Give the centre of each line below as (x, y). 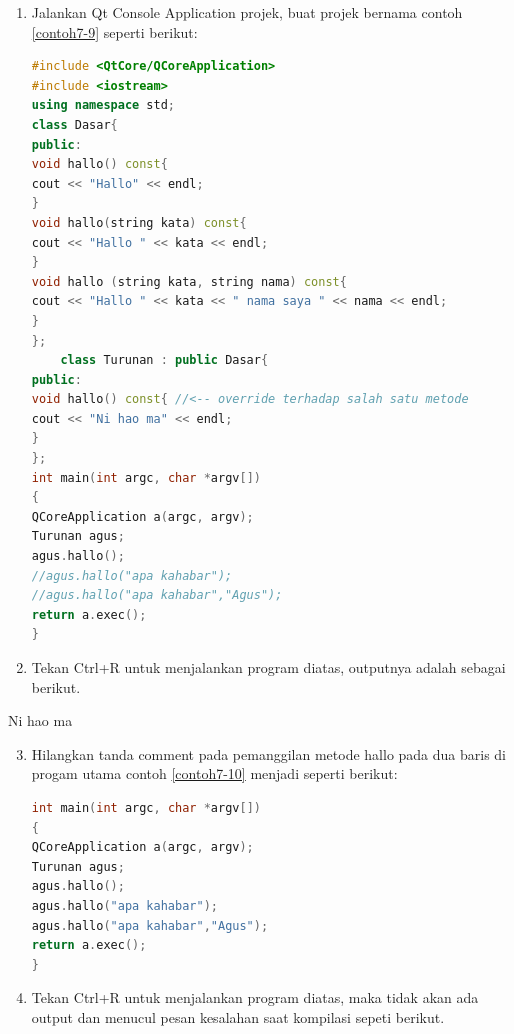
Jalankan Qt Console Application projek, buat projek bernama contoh (247, 12)
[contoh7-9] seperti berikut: (114, 31)
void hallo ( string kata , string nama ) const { (189, 281)
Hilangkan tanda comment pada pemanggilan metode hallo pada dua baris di (269, 753)
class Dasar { (74, 124)
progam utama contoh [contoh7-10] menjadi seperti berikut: (214, 773)
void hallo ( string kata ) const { (139, 222)
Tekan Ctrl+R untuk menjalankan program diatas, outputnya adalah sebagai (268, 667)
